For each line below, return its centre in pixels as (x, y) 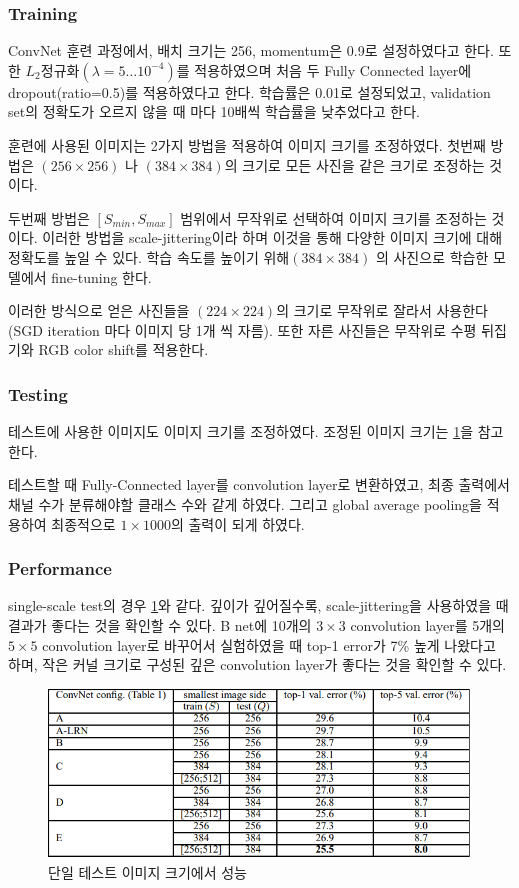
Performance (60, 568)
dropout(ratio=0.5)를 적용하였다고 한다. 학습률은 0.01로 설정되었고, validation (249, 91)
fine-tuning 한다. (101, 276)
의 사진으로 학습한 (432, 256)
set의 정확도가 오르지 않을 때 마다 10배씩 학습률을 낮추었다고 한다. (214, 111)
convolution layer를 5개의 (427, 624)
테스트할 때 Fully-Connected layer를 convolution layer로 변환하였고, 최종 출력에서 (259, 484)
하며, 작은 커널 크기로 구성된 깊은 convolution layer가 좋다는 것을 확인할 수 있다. (257, 664)
